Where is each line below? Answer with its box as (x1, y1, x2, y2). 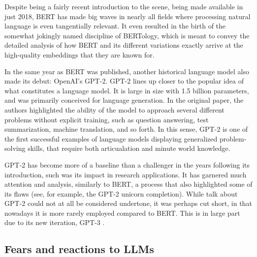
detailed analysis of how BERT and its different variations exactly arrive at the (4, 40, 243, 50)
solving (4, 143, 26, 153)
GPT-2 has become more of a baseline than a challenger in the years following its (4, 159, 250, 170)
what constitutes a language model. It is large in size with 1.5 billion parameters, (4, 85, 249, 95)
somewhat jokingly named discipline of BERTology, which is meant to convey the (4, 30, 250, 40)
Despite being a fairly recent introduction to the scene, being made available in (4, 1, 243, 11)
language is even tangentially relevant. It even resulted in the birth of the (4, 21, 226, 31)
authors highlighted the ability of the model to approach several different (4, 104, 225, 114)
